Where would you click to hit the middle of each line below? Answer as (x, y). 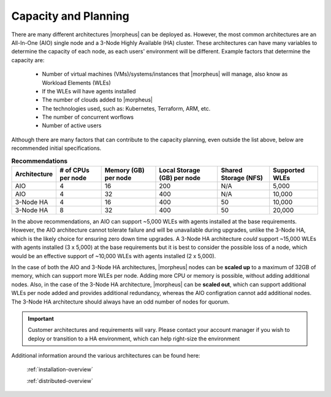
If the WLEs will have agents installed (89, 91)
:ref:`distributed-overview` (60, 380)
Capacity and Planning (70, 16)
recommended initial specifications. (56, 148)
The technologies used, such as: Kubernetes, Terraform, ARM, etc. (126, 108)
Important (41, 318)
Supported (289, 170)
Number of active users (72, 125)
